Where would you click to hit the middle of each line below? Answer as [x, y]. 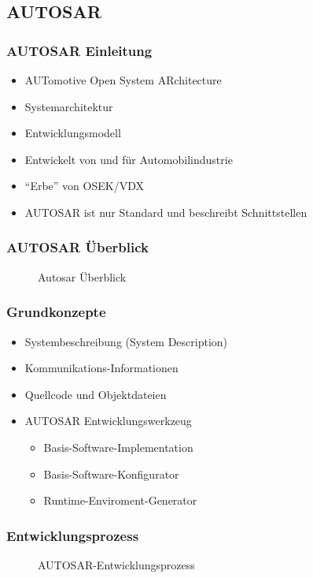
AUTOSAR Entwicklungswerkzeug [108, 421]
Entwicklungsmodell [73, 133]
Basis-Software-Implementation [118, 447]
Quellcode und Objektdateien [96, 394]
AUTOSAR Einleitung [79, 50]
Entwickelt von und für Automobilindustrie [129, 159]
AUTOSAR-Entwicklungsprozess [116, 564]
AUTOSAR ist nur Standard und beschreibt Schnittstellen [166, 212]
